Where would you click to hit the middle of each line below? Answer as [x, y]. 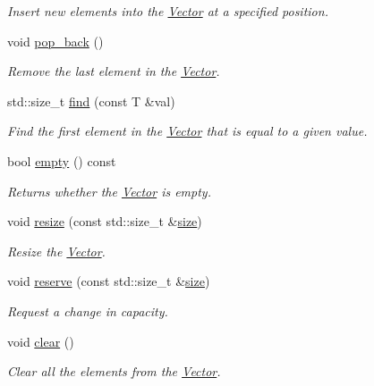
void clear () [41, 341]
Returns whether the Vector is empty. [109, 191]
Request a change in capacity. [88, 310]
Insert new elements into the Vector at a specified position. [168, 11]
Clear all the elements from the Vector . [114, 371]
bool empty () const [62, 160]
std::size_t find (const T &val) [91, 101]
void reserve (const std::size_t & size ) [109, 281]
